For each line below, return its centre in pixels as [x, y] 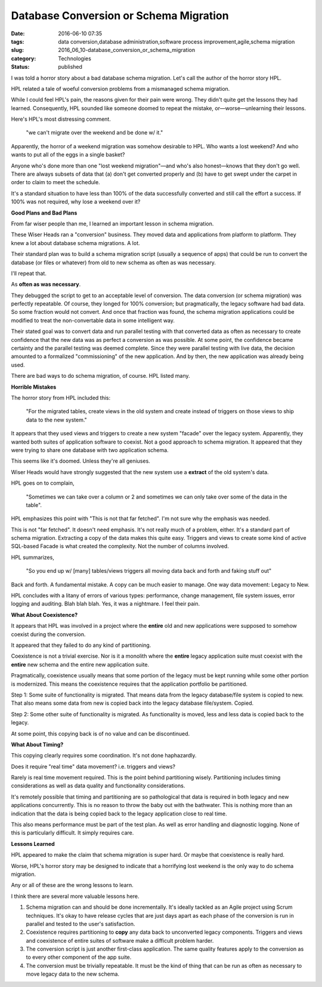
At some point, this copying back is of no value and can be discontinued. [100, 734]
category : [24, 58]
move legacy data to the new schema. [72, 974]
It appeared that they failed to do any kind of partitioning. [81, 645]
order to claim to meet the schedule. [56, 182]
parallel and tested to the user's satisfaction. [80, 924]
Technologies [75, 58]
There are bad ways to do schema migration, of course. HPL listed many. [100, 376]
